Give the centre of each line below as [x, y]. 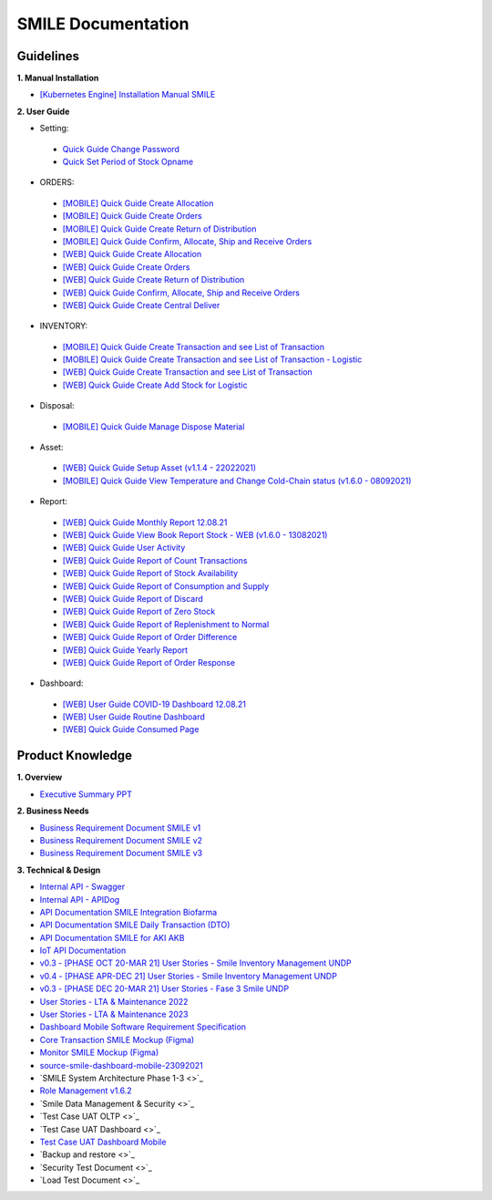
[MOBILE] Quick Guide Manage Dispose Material [154, 426]
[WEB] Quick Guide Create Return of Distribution [154, 280]
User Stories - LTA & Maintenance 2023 [114, 1014]
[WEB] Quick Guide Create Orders [126, 267]
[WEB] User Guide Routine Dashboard [133, 717]
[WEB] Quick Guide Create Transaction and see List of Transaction [188, 372]
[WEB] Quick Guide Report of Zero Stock [139, 612]
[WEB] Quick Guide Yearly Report [125, 650]
